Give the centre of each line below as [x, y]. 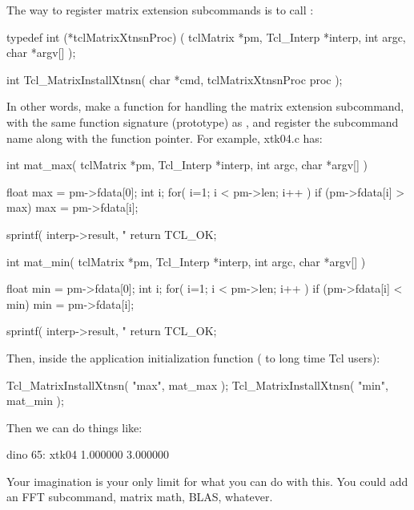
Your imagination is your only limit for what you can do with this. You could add [207, 481]
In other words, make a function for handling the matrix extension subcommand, [205, 106]
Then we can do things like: [74, 427]
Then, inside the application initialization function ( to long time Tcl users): [193, 357]
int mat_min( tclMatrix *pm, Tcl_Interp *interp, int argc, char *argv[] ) [186, 261]
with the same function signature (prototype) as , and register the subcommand [203, 121]
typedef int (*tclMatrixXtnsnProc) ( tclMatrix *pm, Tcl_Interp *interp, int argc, [206, 36]
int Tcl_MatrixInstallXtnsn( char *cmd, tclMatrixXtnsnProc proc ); [175, 79]
